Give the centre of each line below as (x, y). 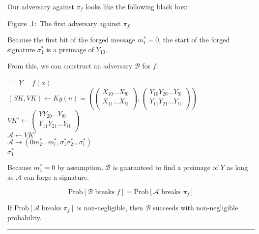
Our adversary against (41, 6)
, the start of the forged (194, 40)
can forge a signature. (56, 177)
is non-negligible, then (110, 208)
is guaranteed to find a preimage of (165, 167)
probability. (25, 217)
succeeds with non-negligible (196, 208)
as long (237, 167)
